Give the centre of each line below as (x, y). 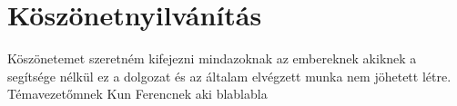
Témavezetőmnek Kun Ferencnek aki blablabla (137, 94)
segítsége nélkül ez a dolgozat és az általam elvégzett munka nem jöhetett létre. (229, 76)
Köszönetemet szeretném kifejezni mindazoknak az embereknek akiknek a (212, 58)
